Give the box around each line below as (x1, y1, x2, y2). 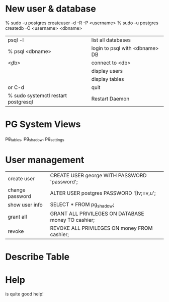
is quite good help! (5, 291, 44, 297)
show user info (8, 202, 43, 209)
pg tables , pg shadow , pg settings (5, 135, 64, 142)
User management (5, 154, 84, 166)
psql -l (8, 36, 24, 43)
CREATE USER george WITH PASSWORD (50, 172, 147, 179)
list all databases (91, 36, 131, 43)
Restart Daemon (91, 95, 130, 102)
